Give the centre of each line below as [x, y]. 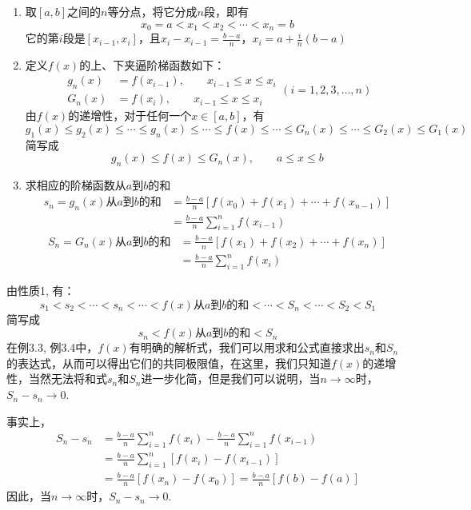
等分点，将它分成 [152, 11]
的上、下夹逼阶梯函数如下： [152, 64]
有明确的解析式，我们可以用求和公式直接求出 [247, 347]
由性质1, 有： [41, 291]
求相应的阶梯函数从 [76, 185]
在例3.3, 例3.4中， [52, 347]
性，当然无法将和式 [57, 379]
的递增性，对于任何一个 [130, 116]
